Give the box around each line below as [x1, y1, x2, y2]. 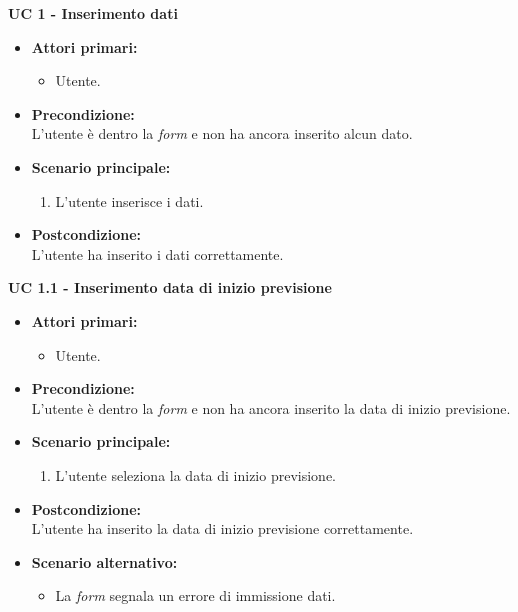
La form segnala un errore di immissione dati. [55, 585, 336, 606]
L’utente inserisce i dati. [55, 190, 204, 211]
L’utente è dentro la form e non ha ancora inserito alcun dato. [31, 123, 413, 144]
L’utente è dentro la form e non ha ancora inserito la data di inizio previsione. [31, 397, 511, 418]
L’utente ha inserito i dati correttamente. [31, 243, 284, 264]
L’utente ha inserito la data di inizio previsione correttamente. [31, 518, 414, 539]
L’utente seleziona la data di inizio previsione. [55, 464, 336, 485]
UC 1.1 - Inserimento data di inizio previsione [8, 277, 332, 298]
